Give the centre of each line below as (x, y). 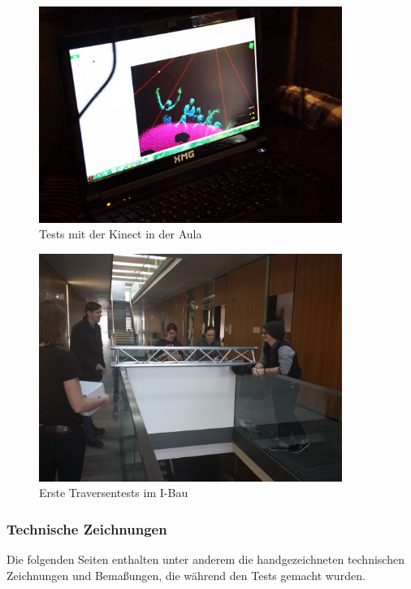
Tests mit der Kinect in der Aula (121, 234)
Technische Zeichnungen (87, 528)
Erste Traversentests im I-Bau (114, 493)
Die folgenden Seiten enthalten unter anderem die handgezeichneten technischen (205, 559)
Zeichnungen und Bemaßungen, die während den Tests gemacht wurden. (186, 575)
